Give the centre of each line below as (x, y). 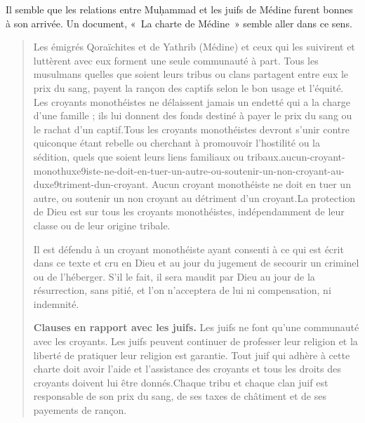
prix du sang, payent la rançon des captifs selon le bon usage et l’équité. (188, 87)
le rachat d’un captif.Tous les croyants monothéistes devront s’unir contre (192, 129)
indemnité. (56, 303)
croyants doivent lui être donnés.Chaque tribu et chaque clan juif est (181, 382)
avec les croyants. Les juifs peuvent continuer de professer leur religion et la (195, 341)
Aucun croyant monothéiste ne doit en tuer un (251, 184)
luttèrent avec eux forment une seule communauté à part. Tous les (176, 60)
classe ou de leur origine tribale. (102, 225)
